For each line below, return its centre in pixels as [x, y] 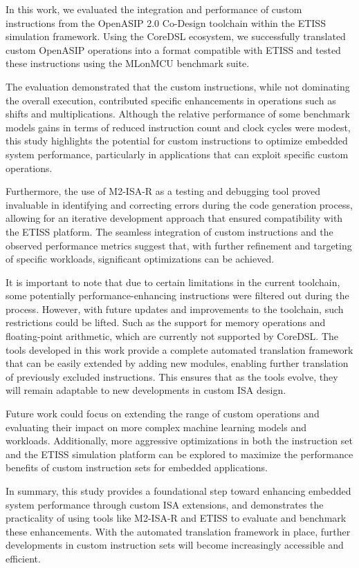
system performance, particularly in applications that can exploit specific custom [177, 154]
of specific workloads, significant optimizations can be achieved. [140, 259]
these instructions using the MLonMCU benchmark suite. [128, 63]
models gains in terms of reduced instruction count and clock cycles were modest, [178, 127]
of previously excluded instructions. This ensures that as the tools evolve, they [172, 376]
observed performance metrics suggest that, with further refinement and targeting [179, 245]
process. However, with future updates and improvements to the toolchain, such [175, 309]
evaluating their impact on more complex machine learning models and [156, 427]
